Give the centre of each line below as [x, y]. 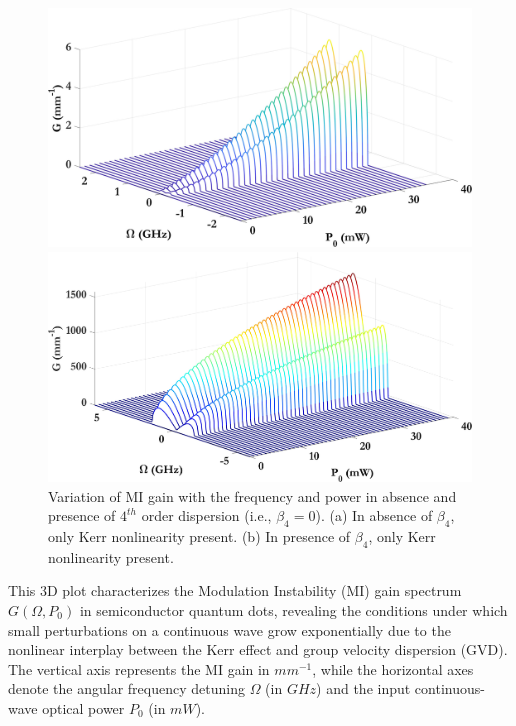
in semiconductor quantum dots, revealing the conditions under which [293, 609]
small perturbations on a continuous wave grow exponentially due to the [229, 629]
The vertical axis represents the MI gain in [139, 668]
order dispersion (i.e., [206, 515]
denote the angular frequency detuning [126, 688]
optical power [83, 707]
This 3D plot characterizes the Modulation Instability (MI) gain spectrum [235, 590]
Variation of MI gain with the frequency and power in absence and [252, 495]
